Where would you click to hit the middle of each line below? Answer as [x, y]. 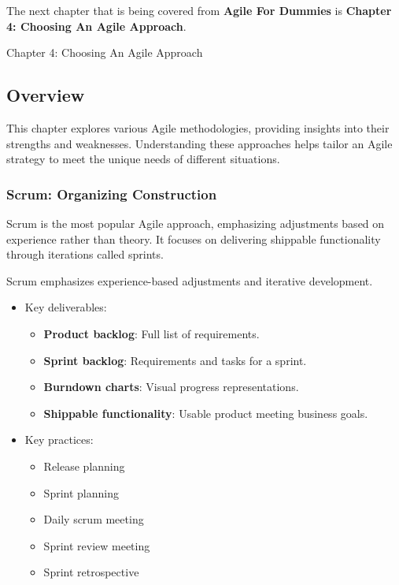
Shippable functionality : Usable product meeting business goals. [206, 413]
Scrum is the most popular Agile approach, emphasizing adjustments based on [196, 223]
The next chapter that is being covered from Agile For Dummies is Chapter [199, 10]
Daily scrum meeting [94, 519]
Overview [46, 95]
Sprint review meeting [97, 545]
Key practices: [59, 440]
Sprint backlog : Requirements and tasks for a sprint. [175, 360]
